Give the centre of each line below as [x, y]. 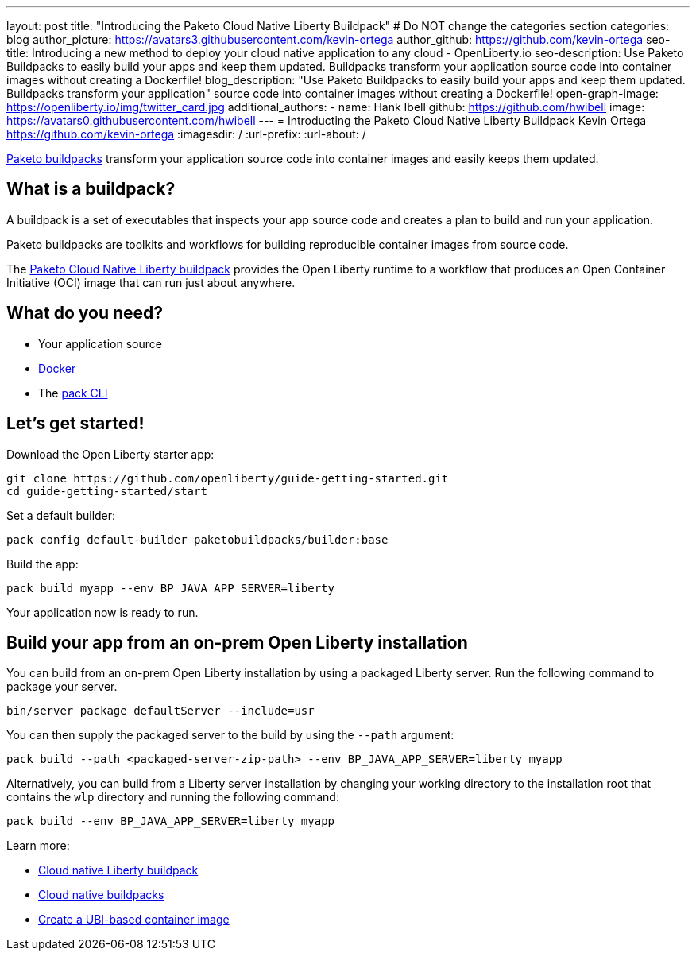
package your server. [62, 687]
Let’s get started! [75, 424]
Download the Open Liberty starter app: [110, 454]
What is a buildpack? [91, 189]
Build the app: [43, 564]
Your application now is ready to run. [102, 612]
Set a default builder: [61, 515]
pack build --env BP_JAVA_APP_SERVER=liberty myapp [171, 821]
